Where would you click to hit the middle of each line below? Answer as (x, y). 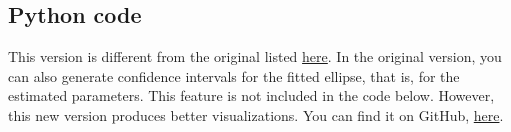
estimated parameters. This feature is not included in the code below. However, (251, 95)
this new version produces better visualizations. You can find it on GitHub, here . (256, 114)
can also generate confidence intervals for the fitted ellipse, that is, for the (234, 75)
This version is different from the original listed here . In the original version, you (255, 56)
